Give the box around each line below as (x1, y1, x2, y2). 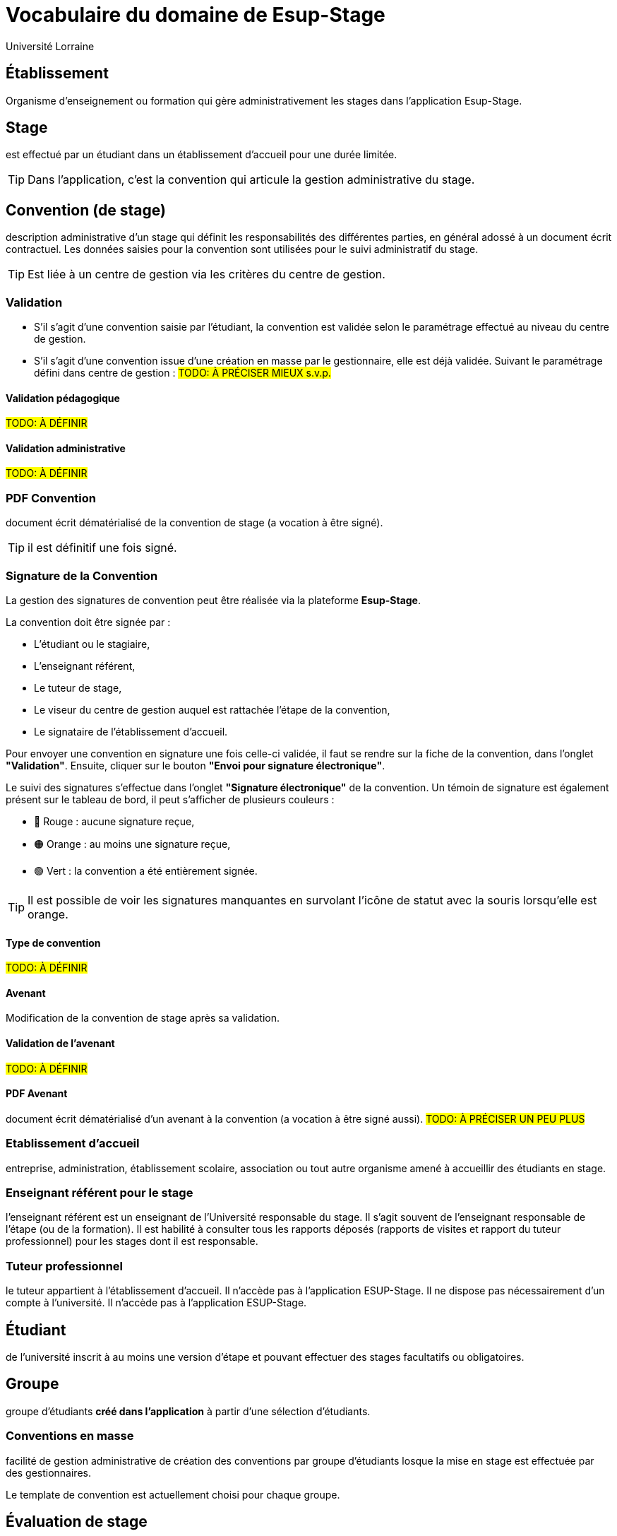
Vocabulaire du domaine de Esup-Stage (6, 3, 385, 27)
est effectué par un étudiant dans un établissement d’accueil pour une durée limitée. (6, 148, 397, 161)
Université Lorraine (6, 40, 95, 52)
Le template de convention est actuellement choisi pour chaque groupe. (6, 1488, 340, 1501)
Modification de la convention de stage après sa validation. (6, 1012, 280, 1024)
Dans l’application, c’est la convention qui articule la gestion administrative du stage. (28, 172, 475, 187)
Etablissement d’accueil (6, 1136, 140, 1151)
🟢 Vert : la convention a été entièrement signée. (34, 864, 258, 877)
